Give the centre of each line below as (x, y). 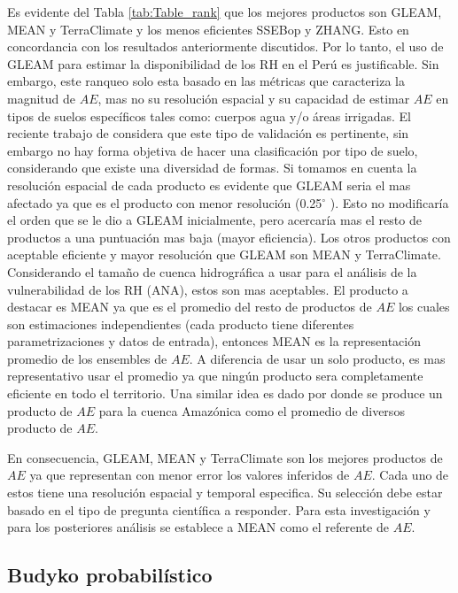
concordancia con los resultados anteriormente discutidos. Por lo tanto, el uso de (225, 46)
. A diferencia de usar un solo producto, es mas (317, 358)
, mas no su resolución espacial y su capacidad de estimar (254, 98)
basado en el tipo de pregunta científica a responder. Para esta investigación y (219, 509)
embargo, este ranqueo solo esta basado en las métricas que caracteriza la (206, 81)
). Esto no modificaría (389, 202)
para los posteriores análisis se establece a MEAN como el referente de (198, 527)
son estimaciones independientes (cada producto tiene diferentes (181, 323)
